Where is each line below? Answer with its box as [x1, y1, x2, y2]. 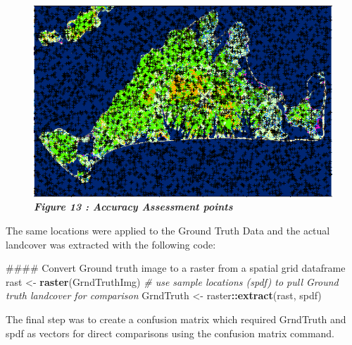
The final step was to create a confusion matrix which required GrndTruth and [6, 311, 346, 326]
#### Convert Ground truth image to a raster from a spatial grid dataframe [6, 261, 346, 275]
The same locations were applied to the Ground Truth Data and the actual [6, 222, 330, 237]
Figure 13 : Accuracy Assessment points [34, 199, 233, 214]
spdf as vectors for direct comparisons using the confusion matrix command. [6, 325, 335, 340]
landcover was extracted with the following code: [6, 237, 216, 251]
